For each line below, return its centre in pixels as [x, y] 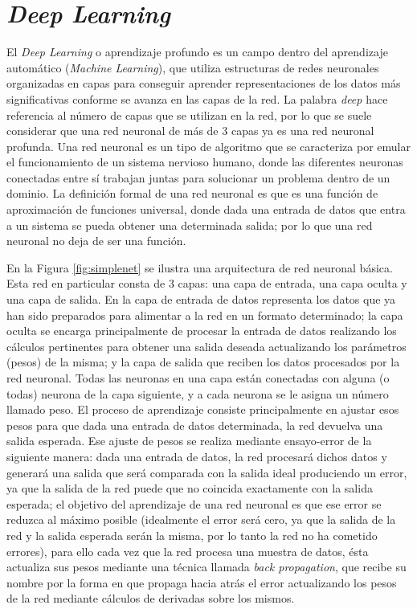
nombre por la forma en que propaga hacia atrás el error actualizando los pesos [202, 582]
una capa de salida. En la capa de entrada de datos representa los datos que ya [201, 299]
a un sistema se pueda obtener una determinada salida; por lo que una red [190, 225]
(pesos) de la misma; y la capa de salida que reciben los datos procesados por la [203, 362]
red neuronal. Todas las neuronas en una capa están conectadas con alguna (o [198, 378]
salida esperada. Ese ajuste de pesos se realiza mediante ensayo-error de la [189, 441]
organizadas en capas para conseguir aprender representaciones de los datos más [204, 83]
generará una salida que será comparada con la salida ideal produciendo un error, [207, 472]
